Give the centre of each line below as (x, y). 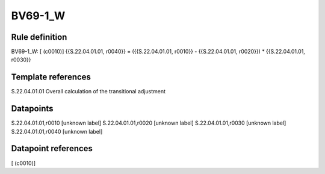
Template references (51, 77)
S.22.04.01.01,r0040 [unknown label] (57, 131)
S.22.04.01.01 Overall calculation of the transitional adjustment (88, 92)
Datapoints (32, 109)
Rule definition (39, 37)
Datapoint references (52, 148)
